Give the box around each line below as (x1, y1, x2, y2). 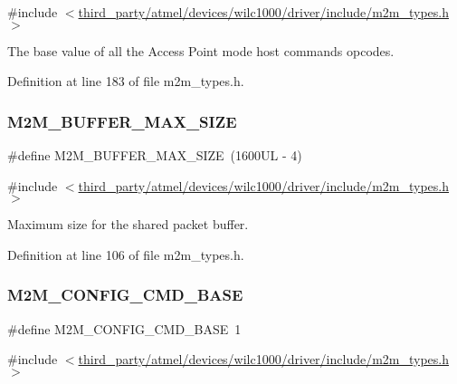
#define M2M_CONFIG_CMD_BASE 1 (7, 319, 242, 338)
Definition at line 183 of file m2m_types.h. (7, 72, 244, 91)
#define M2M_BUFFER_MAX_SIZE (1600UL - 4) (7, 146, 302, 164)
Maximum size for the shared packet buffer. (7, 215, 249, 234)
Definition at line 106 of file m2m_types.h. (7, 245, 244, 264)
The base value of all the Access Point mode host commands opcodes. (7, 41, 395, 60)
